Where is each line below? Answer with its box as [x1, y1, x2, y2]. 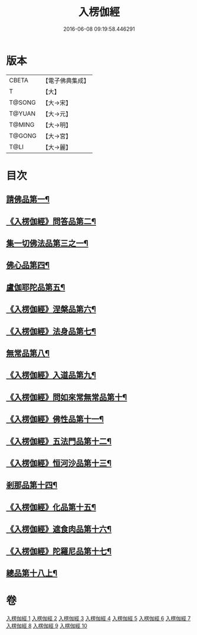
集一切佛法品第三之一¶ [6, 238, 88, 249]
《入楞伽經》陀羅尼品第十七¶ [6, 546, 112, 556]
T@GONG [9, 132, 37, 140]
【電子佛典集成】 [42, 76, 90, 85]
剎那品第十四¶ [6, 480, 58, 490]
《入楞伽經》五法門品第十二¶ [6, 436, 112, 446]
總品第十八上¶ [6, 568, 58, 578]
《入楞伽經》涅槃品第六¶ [6, 304, 96, 315]
